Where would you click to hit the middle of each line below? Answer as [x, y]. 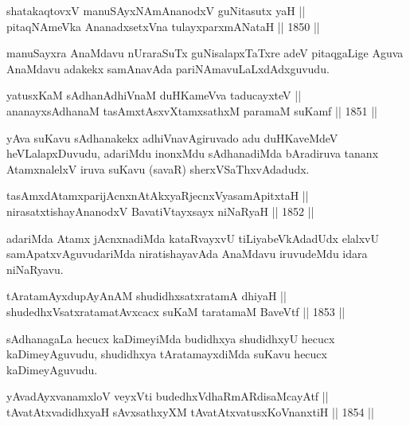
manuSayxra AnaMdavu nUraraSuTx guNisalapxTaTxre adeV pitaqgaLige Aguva [205, 53]
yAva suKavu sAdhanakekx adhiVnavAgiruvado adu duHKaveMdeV [172, 137]
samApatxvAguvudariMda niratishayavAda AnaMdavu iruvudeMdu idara [187, 254]
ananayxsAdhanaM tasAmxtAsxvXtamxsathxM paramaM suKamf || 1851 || [192, 110]
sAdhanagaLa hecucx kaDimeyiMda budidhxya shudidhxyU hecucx [171, 338]
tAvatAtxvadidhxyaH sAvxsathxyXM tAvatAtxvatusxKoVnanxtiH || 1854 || [190, 411]
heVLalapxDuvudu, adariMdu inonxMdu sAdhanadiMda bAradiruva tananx [193, 153]
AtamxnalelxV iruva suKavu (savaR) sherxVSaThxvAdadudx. [158, 168]
